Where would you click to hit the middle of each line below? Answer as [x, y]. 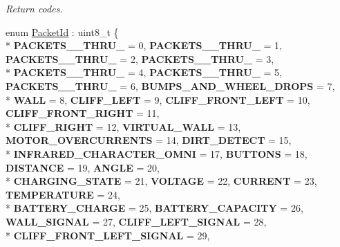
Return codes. [34, 8]
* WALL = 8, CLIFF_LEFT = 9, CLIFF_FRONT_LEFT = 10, [158, 99]
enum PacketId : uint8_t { [62, 31]
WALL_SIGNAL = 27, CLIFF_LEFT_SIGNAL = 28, [136, 221]
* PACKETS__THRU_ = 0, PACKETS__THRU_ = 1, [144, 45]
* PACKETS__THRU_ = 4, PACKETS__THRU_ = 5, [144, 72]
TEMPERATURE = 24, [63, 194]
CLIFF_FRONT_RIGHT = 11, [83, 113]
